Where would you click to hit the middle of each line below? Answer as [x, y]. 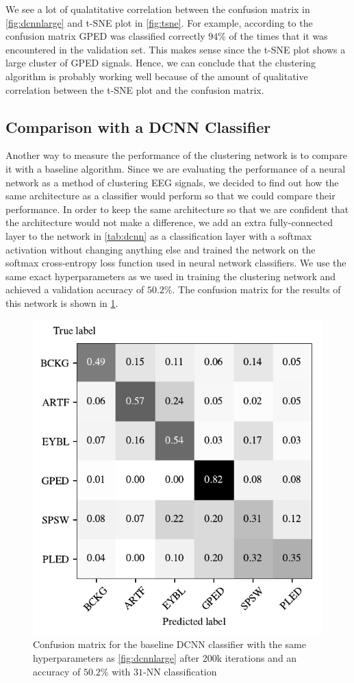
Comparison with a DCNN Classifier [138, 126]
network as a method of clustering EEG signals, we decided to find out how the [172, 182]
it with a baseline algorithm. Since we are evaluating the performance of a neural [176, 168]
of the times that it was [278, 36]
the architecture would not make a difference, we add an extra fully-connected [169, 222]
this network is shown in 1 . [62, 302]
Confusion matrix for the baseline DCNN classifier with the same [169, 644]
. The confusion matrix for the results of [256, 289]
